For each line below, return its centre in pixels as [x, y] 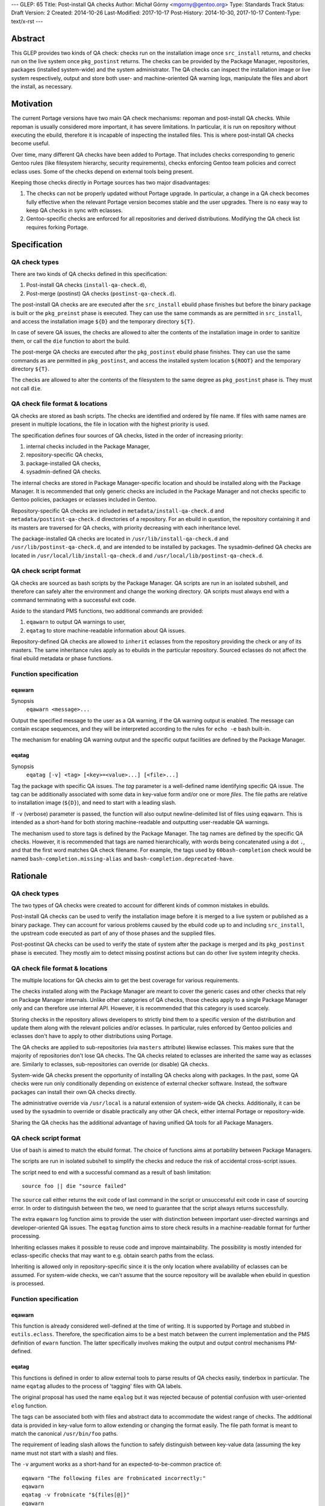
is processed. [28, 1284]
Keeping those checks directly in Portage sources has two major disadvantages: [111, 182]
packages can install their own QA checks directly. [74, 1092]
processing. [26, 1236]
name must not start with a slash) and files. [65, 1453]
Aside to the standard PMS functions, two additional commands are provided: [107, 611]
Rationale [29, 876]
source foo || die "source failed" [74, 1186]
